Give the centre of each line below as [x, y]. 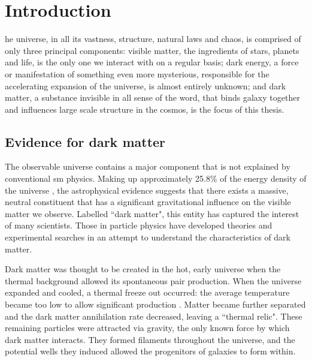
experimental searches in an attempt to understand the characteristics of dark [148, 237]
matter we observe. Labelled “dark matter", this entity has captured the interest [152, 213]
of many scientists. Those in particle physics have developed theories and [139, 225]
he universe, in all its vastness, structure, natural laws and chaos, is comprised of [153, 39]
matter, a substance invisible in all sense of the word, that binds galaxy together [152, 97]
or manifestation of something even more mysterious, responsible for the [137, 73]
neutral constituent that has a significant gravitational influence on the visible [148, 202]
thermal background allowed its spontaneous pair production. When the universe [153, 280]
